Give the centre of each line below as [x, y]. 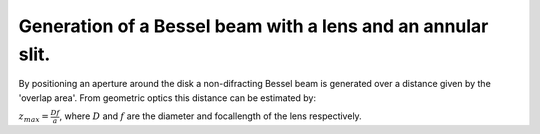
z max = [34, 117]
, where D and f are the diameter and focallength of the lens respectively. [210, 116]
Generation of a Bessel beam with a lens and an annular [253, 26]
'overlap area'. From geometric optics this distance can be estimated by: [167, 97]
